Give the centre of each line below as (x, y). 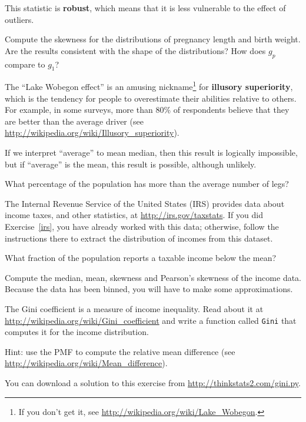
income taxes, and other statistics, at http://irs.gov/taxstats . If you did (134, 215)
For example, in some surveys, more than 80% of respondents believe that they (147, 110)
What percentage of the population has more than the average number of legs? (147, 184)
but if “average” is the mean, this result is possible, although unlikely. (131, 164)
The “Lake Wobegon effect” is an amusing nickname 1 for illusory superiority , (149, 86)
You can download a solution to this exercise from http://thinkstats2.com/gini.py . (153, 382)
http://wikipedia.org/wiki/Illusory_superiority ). (92, 133)
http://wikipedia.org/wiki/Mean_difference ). (86, 363)
